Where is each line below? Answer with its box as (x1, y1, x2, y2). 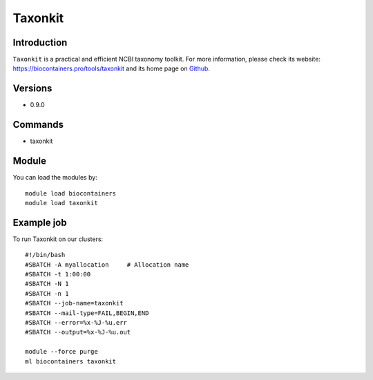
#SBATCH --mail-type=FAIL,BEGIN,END (25, 309, 149, 317)
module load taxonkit (25, 199, 98, 207)
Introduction (12, 37, 68, 48)
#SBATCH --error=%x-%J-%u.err (25, 319, 128, 326)
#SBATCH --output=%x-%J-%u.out (25, 328, 131, 336)
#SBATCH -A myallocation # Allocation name (25, 260, 189, 269)
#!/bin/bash (25, 251, 66, 259)
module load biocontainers (25, 189, 117, 197)
